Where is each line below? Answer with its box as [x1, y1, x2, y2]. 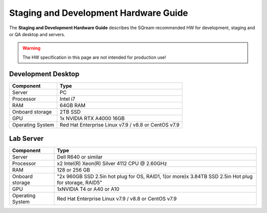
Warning [22, 45, 41, 51]
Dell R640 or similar [57, 154, 103, 161]
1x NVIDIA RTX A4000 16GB [59, 115, 125, 122]
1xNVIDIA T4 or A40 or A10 [57, 186, 120, 193]
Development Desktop [9, 70, 80, 78]
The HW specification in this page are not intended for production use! [22, 54, 167, 60]
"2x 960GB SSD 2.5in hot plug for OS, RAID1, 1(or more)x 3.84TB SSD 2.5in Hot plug [57, 173, 253, 180]
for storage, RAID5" [57, 179, 102, 186]
